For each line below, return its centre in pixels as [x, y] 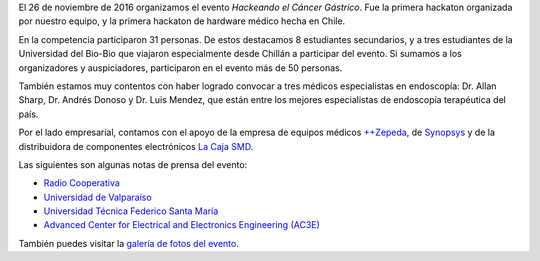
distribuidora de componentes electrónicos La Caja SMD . [136, 146]
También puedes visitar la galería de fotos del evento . [128, 243]
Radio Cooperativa [81, 183]
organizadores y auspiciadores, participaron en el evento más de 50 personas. [180, 67]
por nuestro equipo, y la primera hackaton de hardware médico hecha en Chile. [182, 21]
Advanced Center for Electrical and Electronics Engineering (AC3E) [181, 225]
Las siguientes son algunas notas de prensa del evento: [133, 164]
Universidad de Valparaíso [97, 197]
